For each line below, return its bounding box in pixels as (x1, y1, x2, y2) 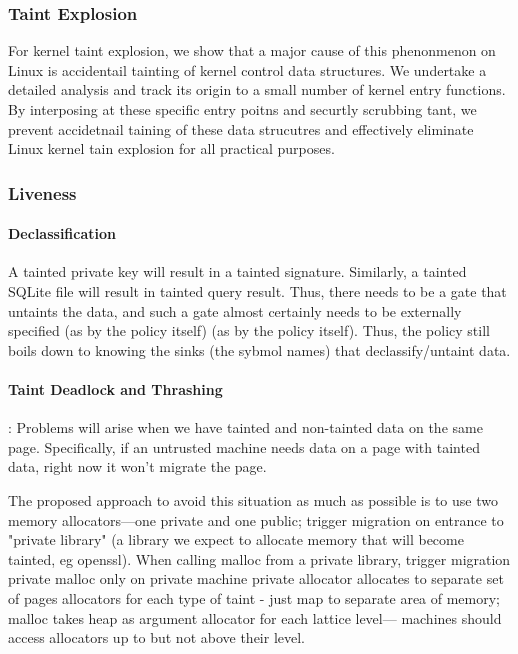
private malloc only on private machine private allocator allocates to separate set (8, 568, 504, 589)
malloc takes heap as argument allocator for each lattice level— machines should (8, 607, 502, 628)
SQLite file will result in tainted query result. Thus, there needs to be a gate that (8, 281, 507, 302)
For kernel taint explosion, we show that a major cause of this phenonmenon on (8, 40, 496, 61)
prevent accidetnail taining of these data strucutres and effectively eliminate (8, 118, 474, 139)
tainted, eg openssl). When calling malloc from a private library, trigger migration (8, 548, 511, 569)
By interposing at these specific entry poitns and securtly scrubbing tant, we (8, 99, 477, 119)
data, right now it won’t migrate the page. (8, 456, 267, 477)
